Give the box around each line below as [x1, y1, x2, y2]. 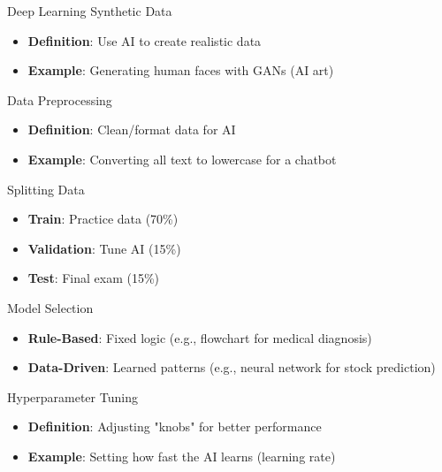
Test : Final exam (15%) [27, 269, 160, 287]
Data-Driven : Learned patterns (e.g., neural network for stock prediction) [27, 358, 436, 377]
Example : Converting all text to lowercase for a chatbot [27, 149, 337, 168]
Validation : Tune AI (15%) [27, 239, 181, 257]
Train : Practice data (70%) [27, 209, 179, 228]
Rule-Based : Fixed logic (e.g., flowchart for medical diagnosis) [27, 328, 372, 346]
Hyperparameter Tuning [7, 387, 138, 406]
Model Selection [7, 298, 94, 316]
